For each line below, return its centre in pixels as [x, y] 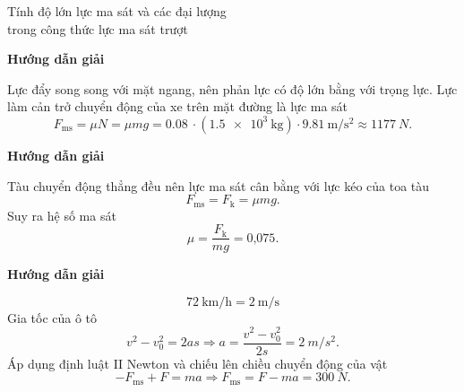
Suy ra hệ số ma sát [62, 215]
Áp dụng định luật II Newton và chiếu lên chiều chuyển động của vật [198, 363]
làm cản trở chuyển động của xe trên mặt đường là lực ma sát [178, 106]
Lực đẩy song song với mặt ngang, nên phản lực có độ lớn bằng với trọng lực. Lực [232, 88]
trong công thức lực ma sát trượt [98, 28]
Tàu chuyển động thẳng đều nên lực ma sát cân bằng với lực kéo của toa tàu [219, 185]
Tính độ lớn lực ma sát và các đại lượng [117, 11]
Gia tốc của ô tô [52, 317]
